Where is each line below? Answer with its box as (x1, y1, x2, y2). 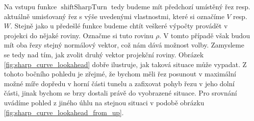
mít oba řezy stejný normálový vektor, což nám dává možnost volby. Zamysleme (4, 40, 244, 50)
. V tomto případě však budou (159, 30, 250, 40)
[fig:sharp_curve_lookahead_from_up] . (4, 107, 124, 117)
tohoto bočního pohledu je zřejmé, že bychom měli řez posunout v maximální (4, 69, 236, 79)
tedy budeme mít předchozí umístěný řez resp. (111, 1, 251, 11)
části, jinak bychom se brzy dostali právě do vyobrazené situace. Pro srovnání (4, 88, 237, 98)
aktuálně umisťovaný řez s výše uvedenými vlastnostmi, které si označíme (4, 11, 225, 21)
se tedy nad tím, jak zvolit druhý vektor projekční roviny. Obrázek (4, 49, 204, 59)
